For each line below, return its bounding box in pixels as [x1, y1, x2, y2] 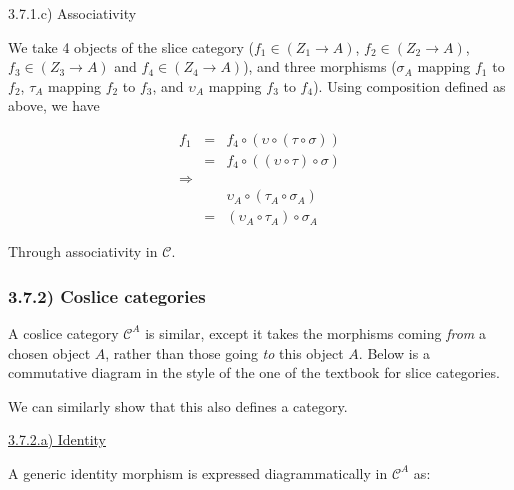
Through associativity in [8, 241, 158, 262]
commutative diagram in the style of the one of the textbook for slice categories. [8, 362, 500, 383]
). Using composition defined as [313, 75, 506, 96]
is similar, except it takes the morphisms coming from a [145, 322, 486, 343]
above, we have [8, 95, 100, 116]
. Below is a [358, 342, 430, 363]
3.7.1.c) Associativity [8, 3, 137, 23]
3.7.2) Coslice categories [8, 283, 206, 308]
